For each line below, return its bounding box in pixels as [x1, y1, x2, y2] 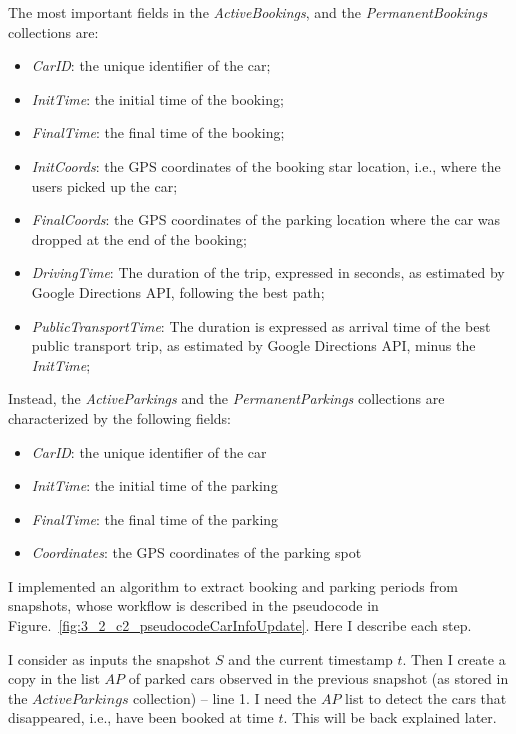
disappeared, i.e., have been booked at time [8, 707, 274, 728]
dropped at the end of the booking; [31, 228, 247, 249]
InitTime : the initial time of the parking [31, 475, 278, 496]
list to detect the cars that [345, 687, 507, 708]
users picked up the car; [31, 175, 178, 196]
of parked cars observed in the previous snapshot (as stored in [128, 668, 509, 689]
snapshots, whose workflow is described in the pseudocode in [8, 595, 379, 616]
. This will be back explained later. [283, 707, 497, 728]
